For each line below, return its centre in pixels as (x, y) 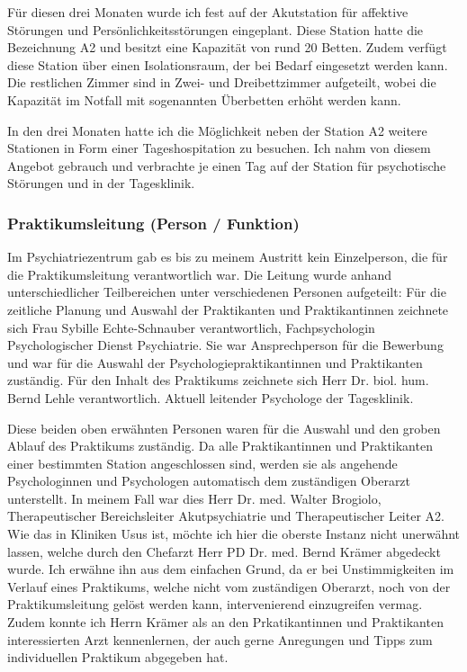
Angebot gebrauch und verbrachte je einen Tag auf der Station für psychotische (227, 165)
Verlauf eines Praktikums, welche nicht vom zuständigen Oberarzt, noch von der (229, 586)
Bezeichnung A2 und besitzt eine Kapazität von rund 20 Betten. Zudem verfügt (227, 47)
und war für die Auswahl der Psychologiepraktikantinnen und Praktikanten (215, 362)
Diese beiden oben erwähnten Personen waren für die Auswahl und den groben (224, 428)
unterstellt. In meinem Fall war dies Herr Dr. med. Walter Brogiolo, (194, 498)
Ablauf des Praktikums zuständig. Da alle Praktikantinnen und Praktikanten (220, 446)
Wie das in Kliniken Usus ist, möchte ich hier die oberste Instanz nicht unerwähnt (234, 534)
